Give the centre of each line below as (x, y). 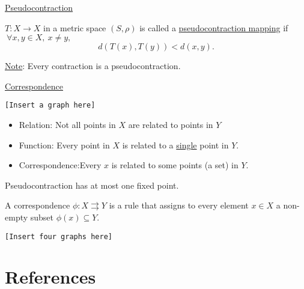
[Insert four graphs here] (59, 236)
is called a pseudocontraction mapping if (214, 27)
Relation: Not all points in (67, 125)
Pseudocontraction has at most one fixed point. (92, 185)
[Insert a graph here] (50, 105)
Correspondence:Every (60, 165)
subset (42, 217)
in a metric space (75, 27)
